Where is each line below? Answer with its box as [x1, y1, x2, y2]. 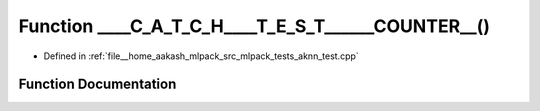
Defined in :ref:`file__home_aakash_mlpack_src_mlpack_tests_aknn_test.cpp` [43, 50, 359, 62]
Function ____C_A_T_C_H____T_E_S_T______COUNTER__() [18, 15, 490, 37]
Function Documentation [18, 76, 177, 93]
